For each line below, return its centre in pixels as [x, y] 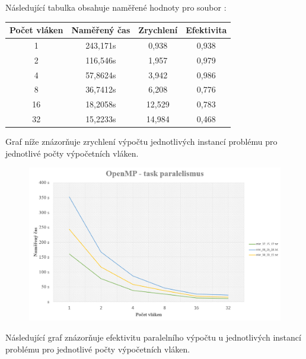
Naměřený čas [101, 30]
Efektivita [206, 30]
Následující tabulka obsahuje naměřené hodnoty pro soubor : [116, 7]
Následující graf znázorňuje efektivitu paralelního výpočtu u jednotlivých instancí [153, 337]
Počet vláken [36, 30]
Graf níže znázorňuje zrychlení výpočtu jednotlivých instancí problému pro [141, 142]
